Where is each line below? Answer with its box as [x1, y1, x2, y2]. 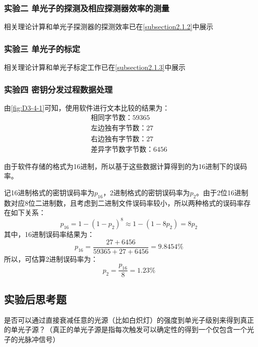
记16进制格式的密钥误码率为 [4, 187, 94, 197]
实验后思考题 [4, 291, 66, 306]
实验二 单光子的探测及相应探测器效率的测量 [4, 1, 170, 14]
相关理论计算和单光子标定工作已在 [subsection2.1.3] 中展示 [4, 62, 186, 72]
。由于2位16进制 [196, 187, 249, 197]
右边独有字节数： [91, 135, 146, 143]
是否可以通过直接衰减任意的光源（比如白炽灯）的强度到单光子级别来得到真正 [4, 314, 254, 325]
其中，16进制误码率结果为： [4, 229, 94, 239]
